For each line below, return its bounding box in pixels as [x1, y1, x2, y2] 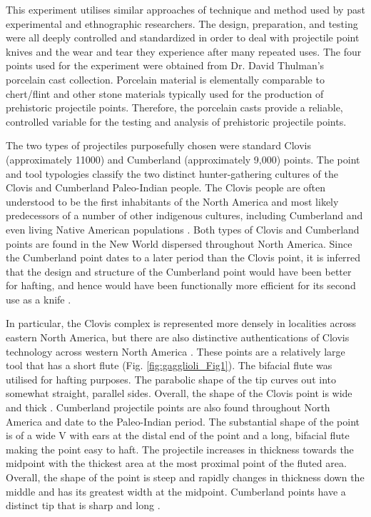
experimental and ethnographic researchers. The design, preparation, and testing [6, 16, 358, 31]
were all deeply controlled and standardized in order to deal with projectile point [6, 30, 360, 45]
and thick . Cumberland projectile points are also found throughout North [6, 400, 330, 415]
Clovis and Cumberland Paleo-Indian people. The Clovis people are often [6, 180, 326, 195]
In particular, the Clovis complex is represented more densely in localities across [6, 316, 357, 331]
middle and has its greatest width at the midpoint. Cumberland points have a [6, 483, 346, 498]
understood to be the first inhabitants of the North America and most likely [6, 194, 339, 209]
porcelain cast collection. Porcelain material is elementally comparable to [6, 71, 325, 86]
